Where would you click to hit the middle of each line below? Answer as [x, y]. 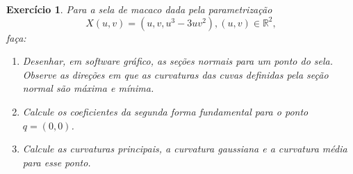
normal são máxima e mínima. [88, 88]
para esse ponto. [57, 162]
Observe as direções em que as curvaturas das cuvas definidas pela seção [175, 74]
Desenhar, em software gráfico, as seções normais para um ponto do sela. [178, 61]
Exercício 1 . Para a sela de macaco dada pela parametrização [139, 9]
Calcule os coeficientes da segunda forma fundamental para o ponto [165, 111]
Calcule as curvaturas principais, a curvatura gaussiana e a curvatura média [185, 149]
